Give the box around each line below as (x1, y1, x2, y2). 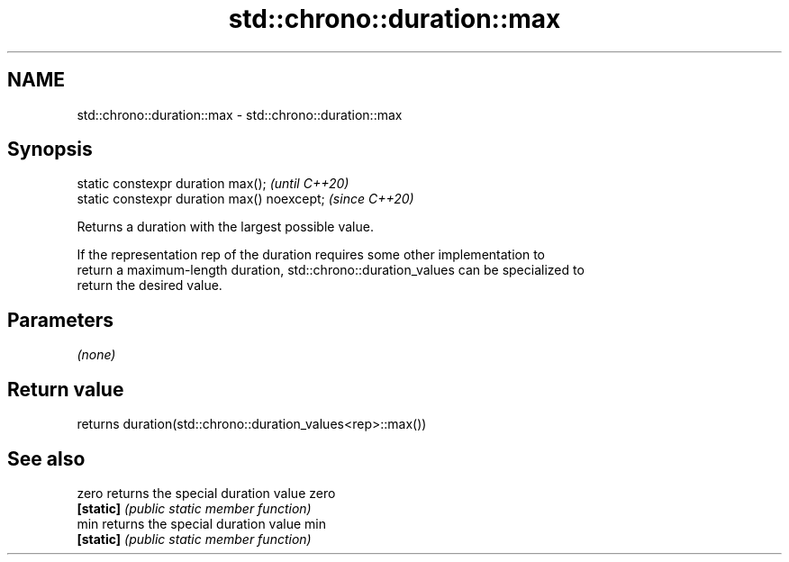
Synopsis (7, 138, 93, 161)
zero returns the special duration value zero (77, 485, 336, 501)
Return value (7, 377, 124, 401)
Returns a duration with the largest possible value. (77, 219, 374, 235)
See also (7, 447, 86, 470)
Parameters (7, 308, 113, 331)
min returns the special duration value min (77, 515, 326, 531)
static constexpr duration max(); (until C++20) (77, 176, 349, 192)
